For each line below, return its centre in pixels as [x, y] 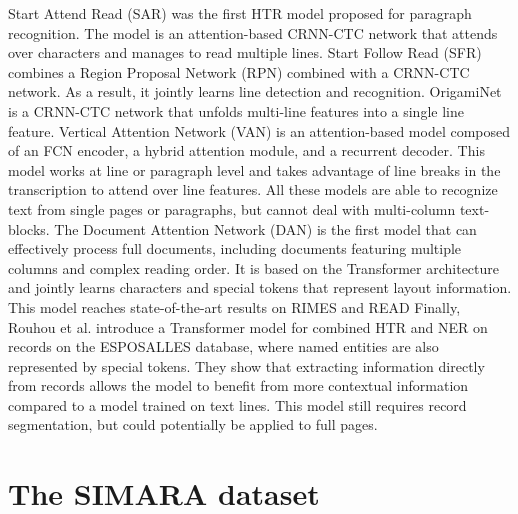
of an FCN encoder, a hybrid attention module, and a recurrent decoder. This [246, 150]
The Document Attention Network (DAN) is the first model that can [265, 228]
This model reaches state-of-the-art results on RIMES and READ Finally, [234, 306]
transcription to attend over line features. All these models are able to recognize [253, 189]
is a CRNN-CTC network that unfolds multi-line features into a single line [236, 110]
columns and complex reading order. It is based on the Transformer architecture [254, 267]
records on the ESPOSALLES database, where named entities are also [223, 346]
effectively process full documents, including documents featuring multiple [235, 248]
